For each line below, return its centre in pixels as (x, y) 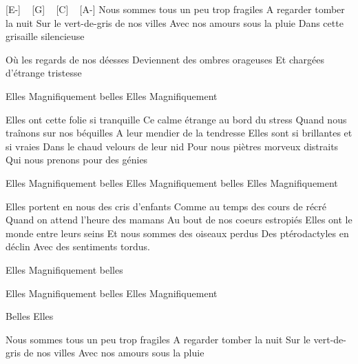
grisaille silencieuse (45, 36)
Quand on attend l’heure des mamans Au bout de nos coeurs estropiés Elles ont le (179, 220)
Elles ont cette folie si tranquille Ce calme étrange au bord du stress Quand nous (176, 119)
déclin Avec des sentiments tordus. (78, 246)
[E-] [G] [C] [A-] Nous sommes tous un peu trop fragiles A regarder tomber (175, 9)
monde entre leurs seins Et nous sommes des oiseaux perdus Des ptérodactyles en (177, 233)
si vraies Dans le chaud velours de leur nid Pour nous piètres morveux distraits (172, 146)
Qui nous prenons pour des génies (77, 160)
